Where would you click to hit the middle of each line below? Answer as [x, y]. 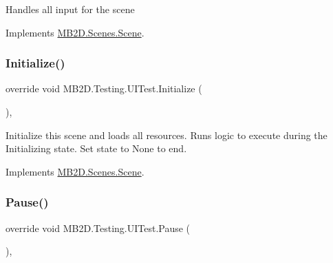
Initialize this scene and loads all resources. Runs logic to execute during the [166, 135]
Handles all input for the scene [70, 9]
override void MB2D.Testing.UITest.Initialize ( [104, 88]
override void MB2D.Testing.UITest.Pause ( [98, 228]
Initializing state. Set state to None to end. [96, 148]
